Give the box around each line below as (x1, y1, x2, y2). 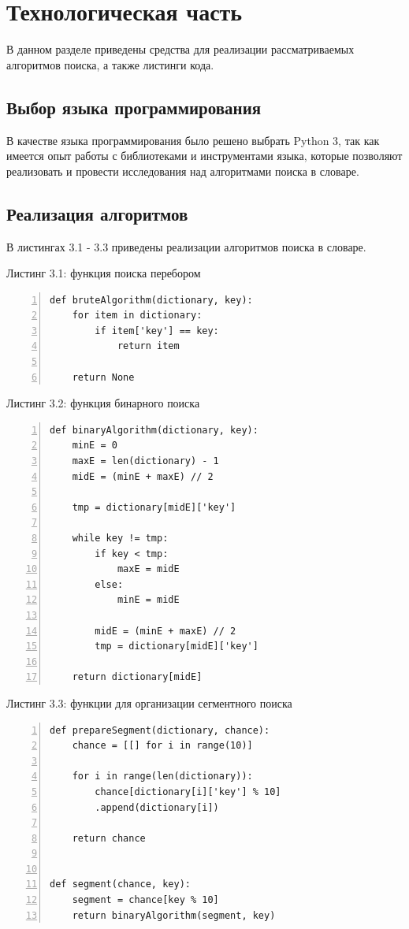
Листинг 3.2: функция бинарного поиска (6, 395, 200, 411)
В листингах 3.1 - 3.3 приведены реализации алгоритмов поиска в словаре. (6, 238, 366, 255)
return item (117, 340, 180, 352)
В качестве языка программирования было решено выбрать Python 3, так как (6, 132, 380, 148)
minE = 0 (72, 440, 117, 451)
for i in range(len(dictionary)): (72, 771, 253, 782)
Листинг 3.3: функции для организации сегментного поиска (6, 694, 292, 711)
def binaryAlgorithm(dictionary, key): (50, 424, 258, 436)
